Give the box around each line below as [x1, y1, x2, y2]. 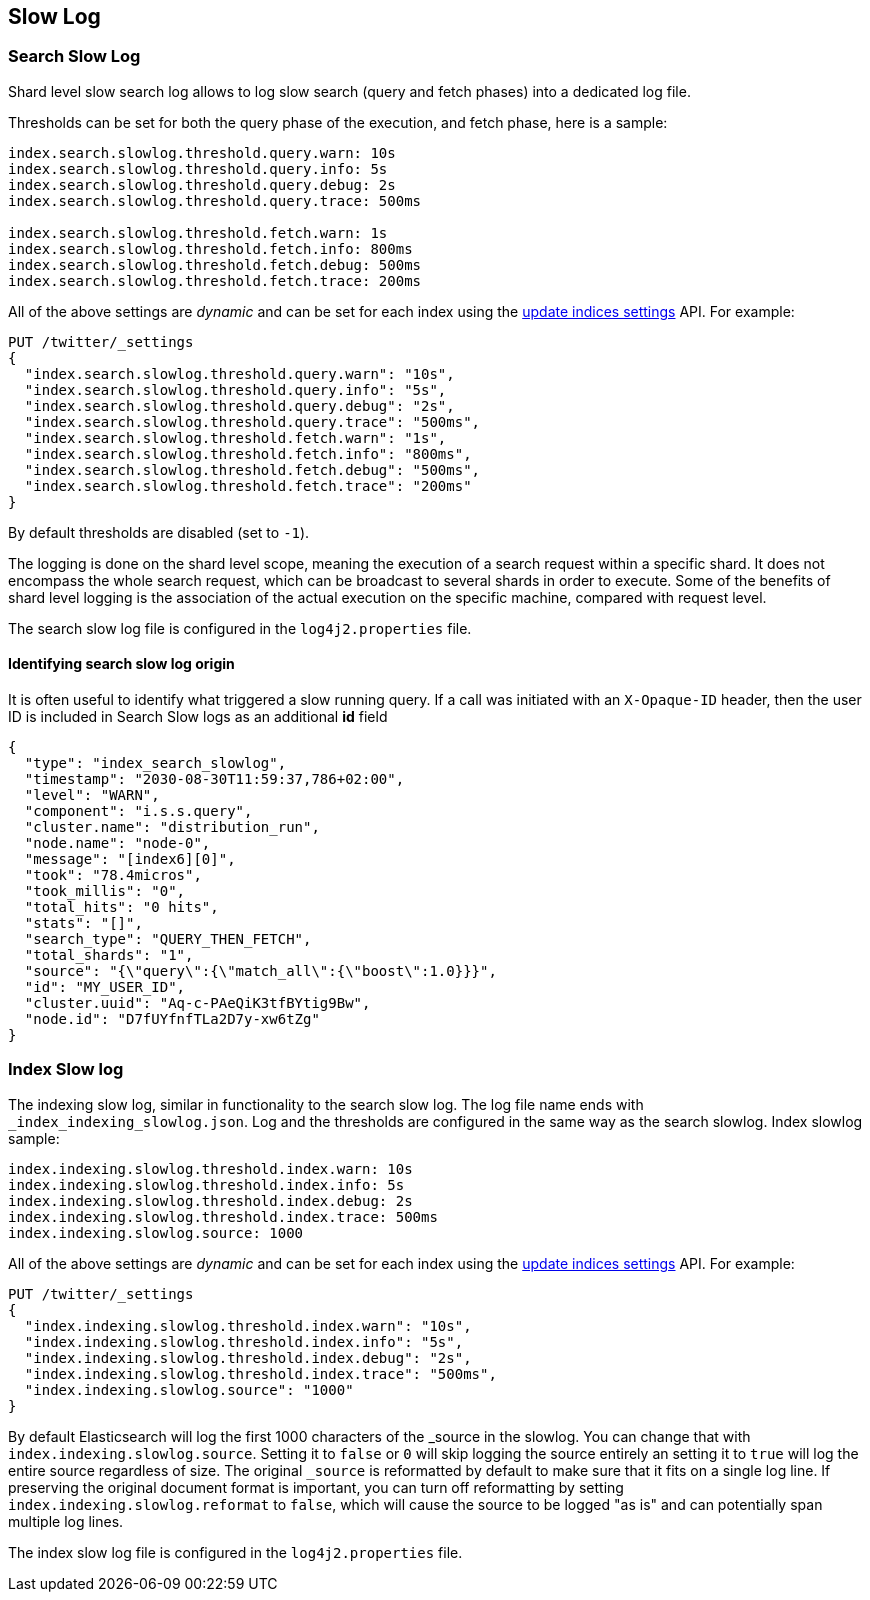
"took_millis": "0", [24, 883, 186, 900]
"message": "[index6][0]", [24, 851, 236, 868]
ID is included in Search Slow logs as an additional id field [8, 708, 388, 726]
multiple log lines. [8, 1512, 124, 1530]
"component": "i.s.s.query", [24, 803, 253, 820]
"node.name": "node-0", [24, 835, 211, 852]
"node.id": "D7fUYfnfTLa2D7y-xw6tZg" [24, 1011, 320, 1028]
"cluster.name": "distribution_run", [24, 819, 320, 836]
